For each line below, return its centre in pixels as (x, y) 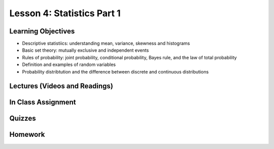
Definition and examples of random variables (69, 65)
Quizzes (23, 118)
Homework (27, 135)
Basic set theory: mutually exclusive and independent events (85, 50)
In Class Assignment (43, 102)
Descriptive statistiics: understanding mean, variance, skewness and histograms (106, 44)
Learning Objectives (42, 31)
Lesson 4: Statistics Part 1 (65, 13)
